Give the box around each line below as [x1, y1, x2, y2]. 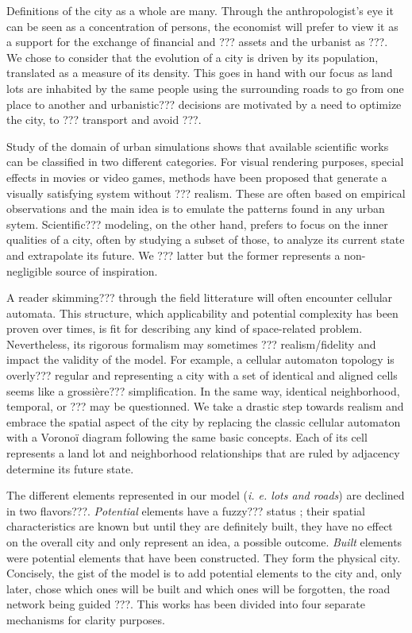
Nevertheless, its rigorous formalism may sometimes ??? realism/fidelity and [6, 335, 376, 352]
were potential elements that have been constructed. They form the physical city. [6, 549, 401, 565]
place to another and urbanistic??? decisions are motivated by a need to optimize [6, 95, 402, 112]
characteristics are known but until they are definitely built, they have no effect [6, 518, 393, 535]
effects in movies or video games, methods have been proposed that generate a [6, 168, 387, 185]
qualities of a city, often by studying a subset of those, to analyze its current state [6, 231, 405, 248]
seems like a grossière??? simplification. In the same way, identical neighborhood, [6, 382, 400, 399]
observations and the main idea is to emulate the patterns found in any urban [6, 200, 385, 217]
